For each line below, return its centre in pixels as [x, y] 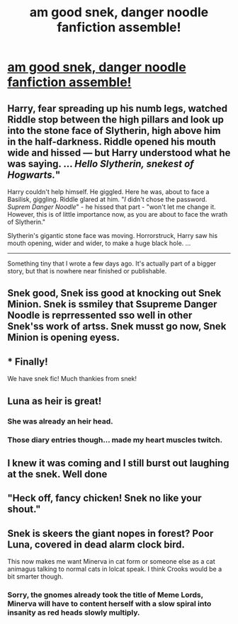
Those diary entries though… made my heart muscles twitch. [115, 440]
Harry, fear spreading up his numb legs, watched [118, 108]
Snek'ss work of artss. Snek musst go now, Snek [117, 327]
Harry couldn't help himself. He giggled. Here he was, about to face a [108, 192]
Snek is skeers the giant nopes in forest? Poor [110, 533]
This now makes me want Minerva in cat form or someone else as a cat [112, 562]
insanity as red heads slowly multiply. [74, 612]
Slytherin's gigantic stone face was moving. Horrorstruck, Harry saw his [113, 236]
